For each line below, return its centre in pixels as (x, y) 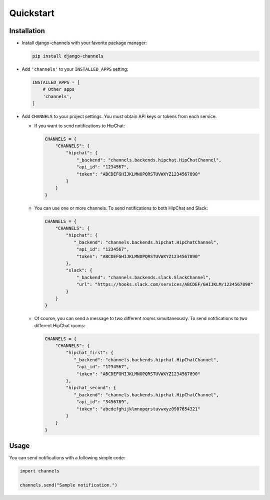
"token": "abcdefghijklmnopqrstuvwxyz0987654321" (138, 409)
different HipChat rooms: (60, 325)
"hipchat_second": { (91, 388)
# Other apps (59, 89)
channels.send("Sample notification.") (68, 485)
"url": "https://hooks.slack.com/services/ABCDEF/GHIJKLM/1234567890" (165, 285)
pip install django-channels (68, 56)
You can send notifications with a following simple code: (67, 458)
